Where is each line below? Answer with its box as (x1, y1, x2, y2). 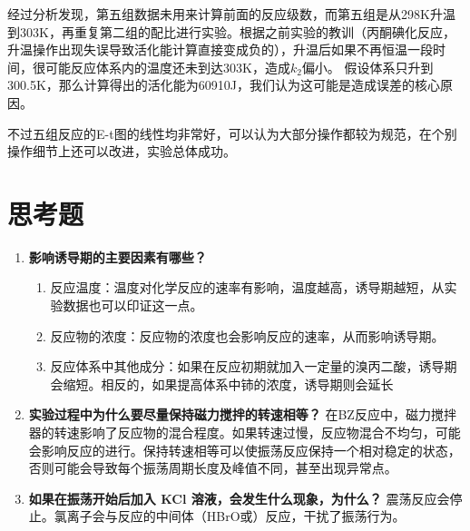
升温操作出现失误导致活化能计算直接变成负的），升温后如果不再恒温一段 (7, 40, 433, 59)
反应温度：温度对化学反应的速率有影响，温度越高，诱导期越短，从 (50, 278, 445, 297)
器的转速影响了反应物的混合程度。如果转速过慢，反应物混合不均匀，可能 (28, 423, 461, 442)
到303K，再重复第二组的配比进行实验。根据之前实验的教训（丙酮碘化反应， (7, 22, 455, 41)
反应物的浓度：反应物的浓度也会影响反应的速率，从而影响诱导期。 (50, 326, 445, 345)
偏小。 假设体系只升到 (301, 57, 434, 76)
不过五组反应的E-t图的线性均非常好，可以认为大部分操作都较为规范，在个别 (7, 123, 457, 143)
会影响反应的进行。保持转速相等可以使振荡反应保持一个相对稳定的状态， (28, 440, 461, 459)
